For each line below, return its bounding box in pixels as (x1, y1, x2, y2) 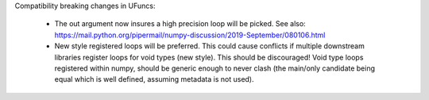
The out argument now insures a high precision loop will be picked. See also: (54, 19, 306, 29)
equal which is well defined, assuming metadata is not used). (54, 75, 254, 84)
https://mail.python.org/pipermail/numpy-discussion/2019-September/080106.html (54, 30, 326, 40)
